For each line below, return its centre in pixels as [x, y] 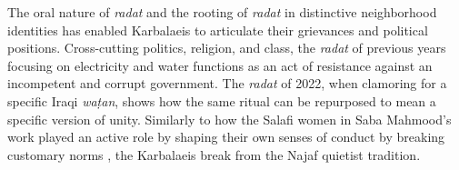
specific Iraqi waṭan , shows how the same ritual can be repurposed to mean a [222, 100]
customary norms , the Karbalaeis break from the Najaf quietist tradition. [214, 154]
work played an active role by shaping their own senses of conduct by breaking [226, 137]
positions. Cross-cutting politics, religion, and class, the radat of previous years [227, 48]
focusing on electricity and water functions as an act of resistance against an [220, 65]
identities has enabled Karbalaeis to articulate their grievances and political [218, 30]
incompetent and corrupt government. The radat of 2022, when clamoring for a [227, 83]
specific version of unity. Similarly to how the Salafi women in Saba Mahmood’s [229, 119]
